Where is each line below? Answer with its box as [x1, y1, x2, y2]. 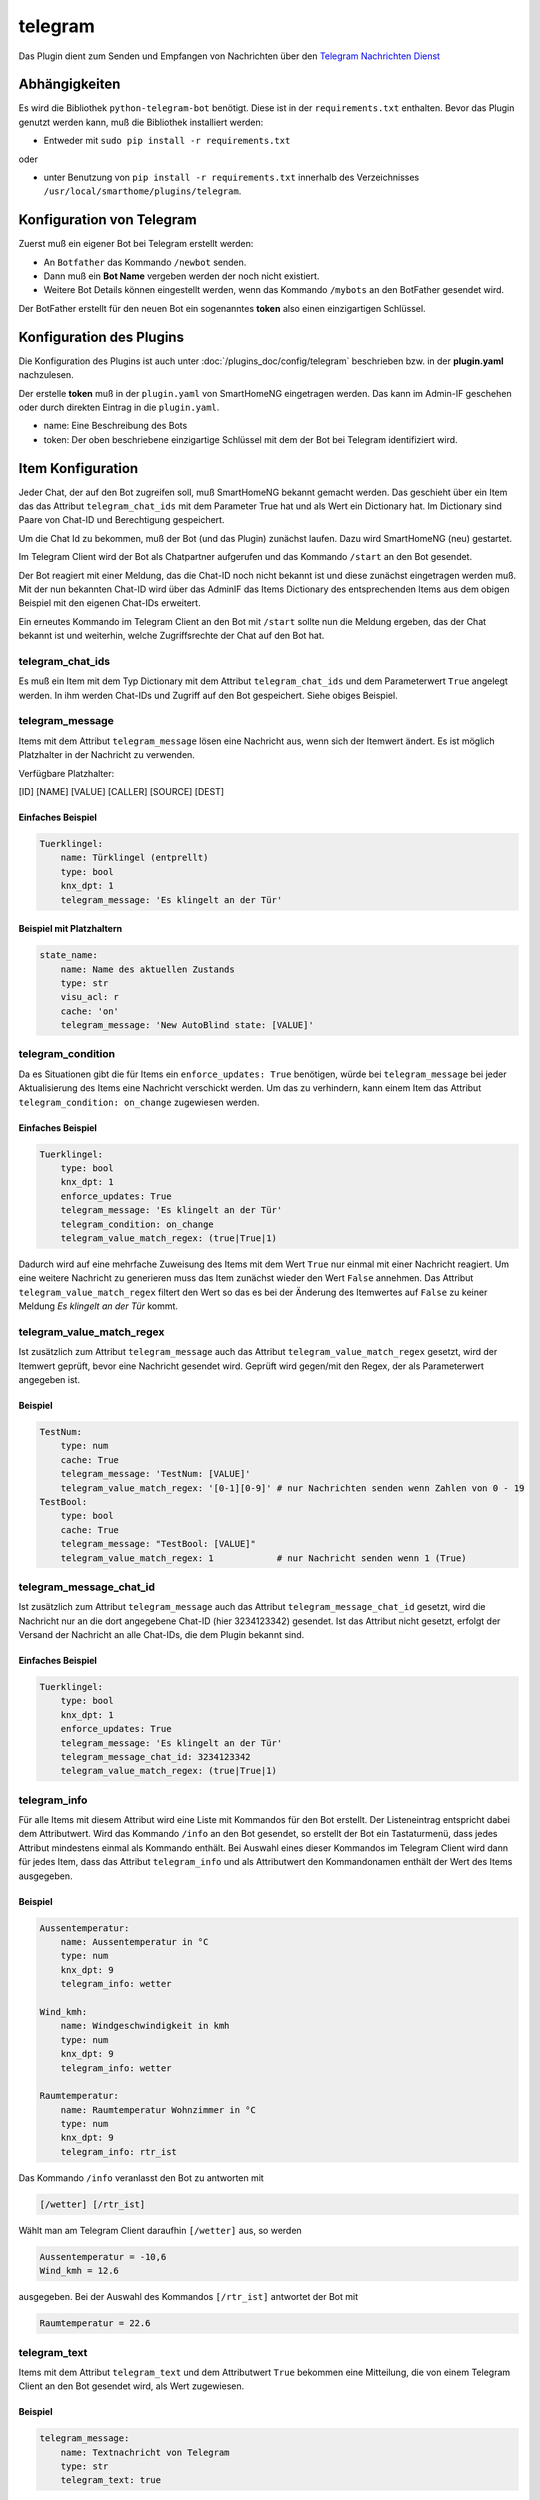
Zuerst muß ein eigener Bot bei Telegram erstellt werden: [18, 238, 254, 250]
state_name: [39, 950, 99, 961]
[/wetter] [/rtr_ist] [39, 2198, 146, 2210]
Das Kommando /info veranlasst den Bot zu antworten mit [18, 2171, 264, 2184]
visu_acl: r [60, 991, 120, 1003]
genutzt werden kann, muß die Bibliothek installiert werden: [18, 116, 264, 128]
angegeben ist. [18, 1374, 80, 1385]
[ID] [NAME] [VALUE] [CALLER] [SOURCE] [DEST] [18, 786, 225, 797]
